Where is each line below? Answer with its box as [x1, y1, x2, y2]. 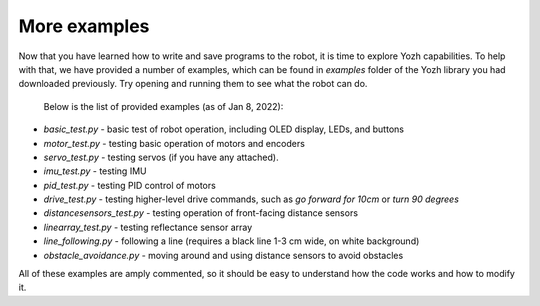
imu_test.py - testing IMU [43, 165, 147, 177]
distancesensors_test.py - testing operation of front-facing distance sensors [43, 207, 359, 219]
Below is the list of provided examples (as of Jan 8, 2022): [43, 100, 284, 112]
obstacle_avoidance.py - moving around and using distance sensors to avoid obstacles [43, 249, 404, 261]
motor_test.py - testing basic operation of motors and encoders [43, 137, 305, 149]
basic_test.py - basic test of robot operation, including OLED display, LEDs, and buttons [43, 123, 405, 135]
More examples [18, 15, 150, 37]
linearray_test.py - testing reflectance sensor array [43, 221, 253, 233]
